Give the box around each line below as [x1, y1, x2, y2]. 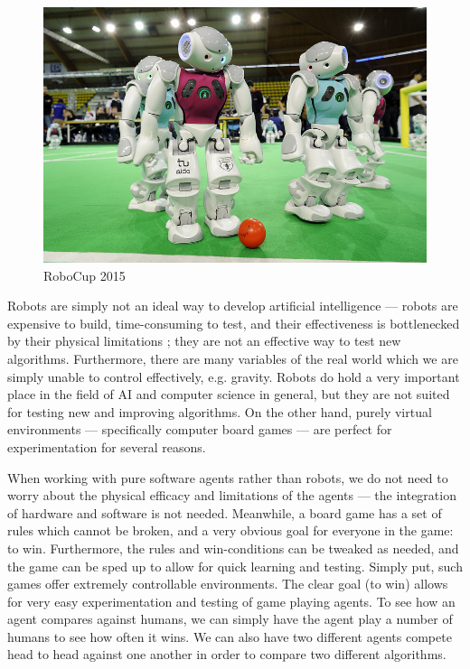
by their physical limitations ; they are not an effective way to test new [7, 331, 401, 350]
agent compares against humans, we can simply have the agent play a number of [7, 609, 453, 628]
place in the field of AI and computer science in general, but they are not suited [7, 385, 450, 404]
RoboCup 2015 [43, 265, 126, 284]
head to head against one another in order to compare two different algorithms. [7, 645, 446, 664]
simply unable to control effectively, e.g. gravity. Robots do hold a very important [7, 367, 460, 386]
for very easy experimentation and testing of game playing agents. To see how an [7, 591, 456, 610]
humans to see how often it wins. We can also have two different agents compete [7, 627, 452, 646]
